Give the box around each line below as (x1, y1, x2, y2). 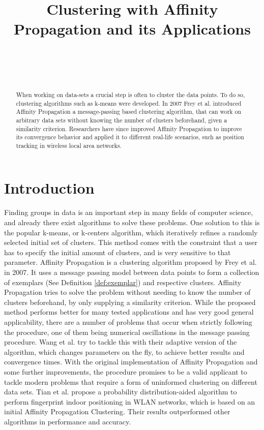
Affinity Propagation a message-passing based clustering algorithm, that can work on (16, 107, 242, 116)
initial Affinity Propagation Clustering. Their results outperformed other (4, 406, 230, 417)
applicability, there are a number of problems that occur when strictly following (4, 316, 252, 327)
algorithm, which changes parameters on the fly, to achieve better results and (4, 346, 245, 357)
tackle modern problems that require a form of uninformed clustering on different (4, 376, 257, 387)
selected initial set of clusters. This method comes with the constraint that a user (4, 237, 258, 248)
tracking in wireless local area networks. (16, 141, 122, 149)
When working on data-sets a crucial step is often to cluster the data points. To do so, (16, 90, 245, 99)
